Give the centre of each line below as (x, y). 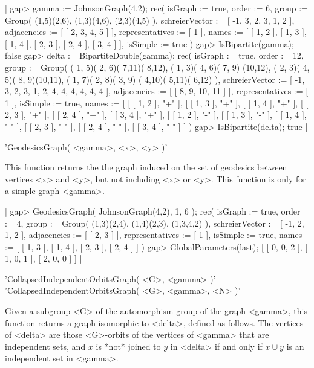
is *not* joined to (128, 346)
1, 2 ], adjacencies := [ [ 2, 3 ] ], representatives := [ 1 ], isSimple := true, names (154, 235)
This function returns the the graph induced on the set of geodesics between (146, 167)
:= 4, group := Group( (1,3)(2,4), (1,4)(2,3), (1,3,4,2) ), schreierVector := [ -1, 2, (155, 223)
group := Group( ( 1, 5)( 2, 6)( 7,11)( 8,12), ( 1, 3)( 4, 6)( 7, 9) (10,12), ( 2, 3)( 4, (157, 67)
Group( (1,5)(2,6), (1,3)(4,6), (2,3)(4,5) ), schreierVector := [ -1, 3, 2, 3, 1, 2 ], (150, 20)
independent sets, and (45, 346)
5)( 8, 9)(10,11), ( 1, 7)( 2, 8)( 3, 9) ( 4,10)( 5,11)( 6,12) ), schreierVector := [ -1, (155, 79)
